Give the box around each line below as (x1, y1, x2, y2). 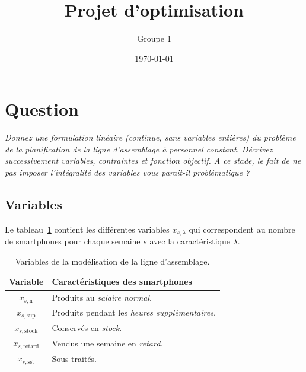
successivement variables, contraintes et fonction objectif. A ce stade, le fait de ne (5, 154, 301, 167)
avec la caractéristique (149, 235, 230, 247)
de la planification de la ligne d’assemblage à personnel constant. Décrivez (5, 142, 273, 155)
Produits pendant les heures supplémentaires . (52, 306, 216, 319)
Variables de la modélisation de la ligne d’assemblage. (15, 255, 210, 267)
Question (5, 97, 79, 121)
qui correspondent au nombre (189, 222, 295, 235)
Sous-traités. (52, 352, 97, 364)
